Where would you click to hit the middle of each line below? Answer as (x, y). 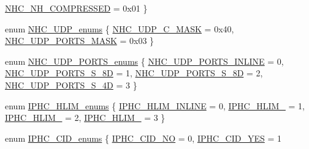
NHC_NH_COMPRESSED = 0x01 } (76, 8)
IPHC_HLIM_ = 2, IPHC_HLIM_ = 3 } (85, 118)
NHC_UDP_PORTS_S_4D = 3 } (71, 85)
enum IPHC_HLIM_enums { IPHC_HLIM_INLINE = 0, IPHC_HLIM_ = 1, (155, 105)
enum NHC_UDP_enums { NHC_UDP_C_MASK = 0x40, (120, 28)
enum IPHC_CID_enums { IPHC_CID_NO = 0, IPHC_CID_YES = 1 (143, 138)
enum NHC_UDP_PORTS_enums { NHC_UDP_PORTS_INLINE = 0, (144, 61)
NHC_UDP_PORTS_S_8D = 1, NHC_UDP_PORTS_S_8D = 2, (134, 73)
